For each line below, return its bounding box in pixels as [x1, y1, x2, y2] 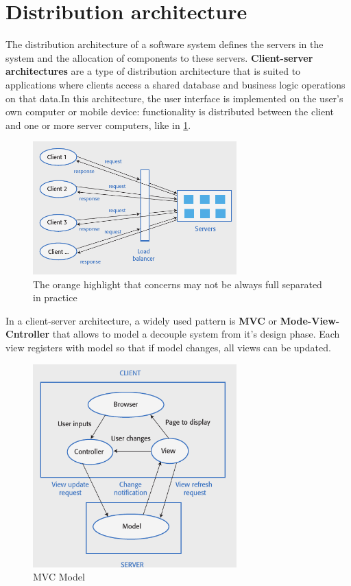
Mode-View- [280, 313, 340, 327]
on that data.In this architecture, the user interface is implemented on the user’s [5, 91, 343, 105]
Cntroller [5, 327, 50, 341]
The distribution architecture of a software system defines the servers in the [5, 37, 324, 51]
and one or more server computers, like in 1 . [5, 117, 191, 132]
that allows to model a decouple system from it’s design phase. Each [52, 327, 340, 341]
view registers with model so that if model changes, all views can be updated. [5, 340, 331, 354]
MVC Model [33, 570, 85, 584]
